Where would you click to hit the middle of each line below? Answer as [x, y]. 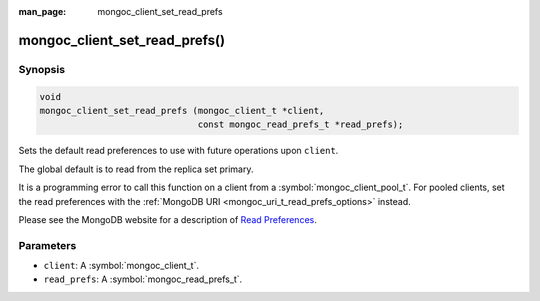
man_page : [42, 11]
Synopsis [41, 69]
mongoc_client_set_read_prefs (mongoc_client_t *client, [182, 110]
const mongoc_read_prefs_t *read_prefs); [300, 124]
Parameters [47, 245]
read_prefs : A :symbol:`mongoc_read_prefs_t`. [143, 279]
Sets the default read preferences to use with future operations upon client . [178, 151]
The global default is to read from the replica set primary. [136, 169]
